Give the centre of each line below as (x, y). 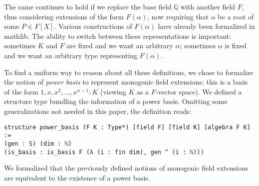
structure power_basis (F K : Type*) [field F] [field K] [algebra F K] (127, 127)
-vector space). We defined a (199, 91)
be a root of (236, 16)
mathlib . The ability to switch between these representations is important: (118, 36)
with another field (208, 6)
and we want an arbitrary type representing (71, 55)
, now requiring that (178, 16)
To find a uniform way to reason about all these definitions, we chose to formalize (129, 72)
